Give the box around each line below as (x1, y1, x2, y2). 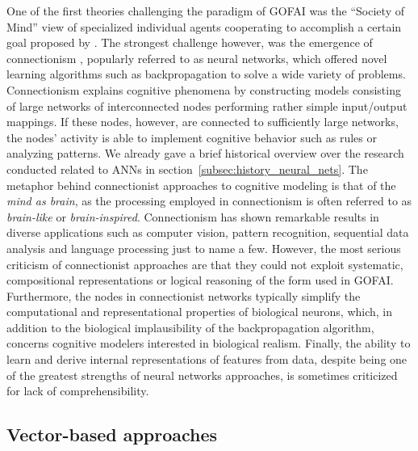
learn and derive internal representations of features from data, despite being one (6, 351, 408, 368)
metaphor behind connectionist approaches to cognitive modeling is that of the (6, 176, 396, 193)
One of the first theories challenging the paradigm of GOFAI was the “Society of (6, 2, 404, 19)
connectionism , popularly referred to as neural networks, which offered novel (6, 49, 387, 66)
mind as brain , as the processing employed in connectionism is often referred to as (6, 192, 412, 209)
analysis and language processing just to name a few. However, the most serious (6, 239, 401, 256)
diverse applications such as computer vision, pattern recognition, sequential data (6, 224, 409, 241)
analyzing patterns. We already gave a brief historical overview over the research (6, 145, 404, 162)
